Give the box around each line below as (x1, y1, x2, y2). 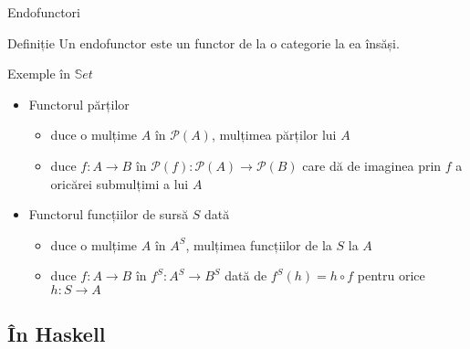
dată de (225, 266, 267, 285)
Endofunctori (7, 3, 80, 21)
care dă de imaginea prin (302, 155, 442, 174)
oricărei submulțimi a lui (50, 174, 189, 193)
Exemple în (7, 64, 71, 83)
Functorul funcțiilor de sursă (28, 205, 189, 224)
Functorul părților (28, 94, 130, 113)
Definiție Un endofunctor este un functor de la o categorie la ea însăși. (7, 33, 400, 52)
